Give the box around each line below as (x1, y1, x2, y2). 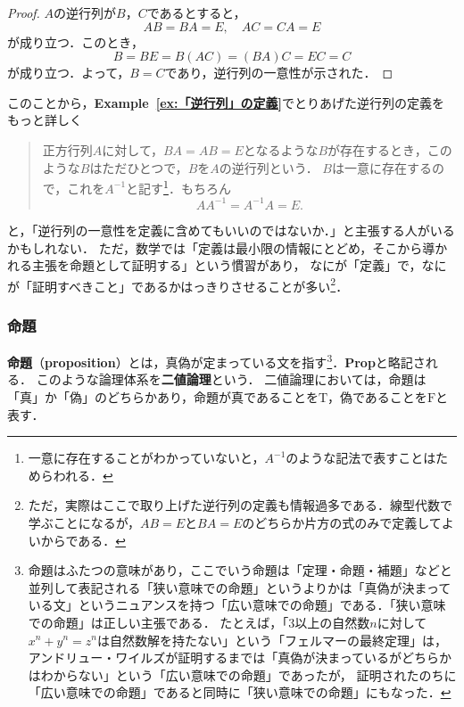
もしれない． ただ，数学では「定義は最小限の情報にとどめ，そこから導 (19, 238, 435, 257)
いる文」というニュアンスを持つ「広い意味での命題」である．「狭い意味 (28, 596, 446, 614)
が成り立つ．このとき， (7, 32, 144, 51)
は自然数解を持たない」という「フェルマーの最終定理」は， (97, 630, 447, 649)
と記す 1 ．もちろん (126, 177, 231, 197)
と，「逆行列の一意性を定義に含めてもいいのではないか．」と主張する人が (7, 220, 430, 239)
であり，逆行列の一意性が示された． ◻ (164, 63, 394, 82)
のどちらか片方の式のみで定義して (242, 513, 442, 531)
